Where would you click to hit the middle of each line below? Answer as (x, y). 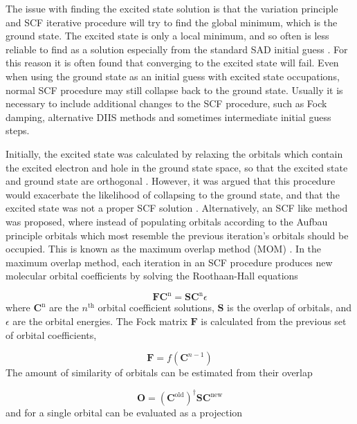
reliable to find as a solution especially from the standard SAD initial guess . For (177, 49)
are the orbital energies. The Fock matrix (100, 321)
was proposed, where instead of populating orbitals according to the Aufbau (167, 221)
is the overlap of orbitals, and (290, 307)
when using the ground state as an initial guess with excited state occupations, (173, 76)
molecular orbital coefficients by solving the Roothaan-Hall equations (152, 276)
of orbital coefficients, (51, 334)
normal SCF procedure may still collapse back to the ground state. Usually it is (174, 90)
